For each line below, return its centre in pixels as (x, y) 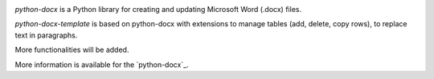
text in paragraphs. (46, 35)
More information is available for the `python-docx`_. (102, 65)
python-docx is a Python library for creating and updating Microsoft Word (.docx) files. (158, 9)
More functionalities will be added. (72, 50)
